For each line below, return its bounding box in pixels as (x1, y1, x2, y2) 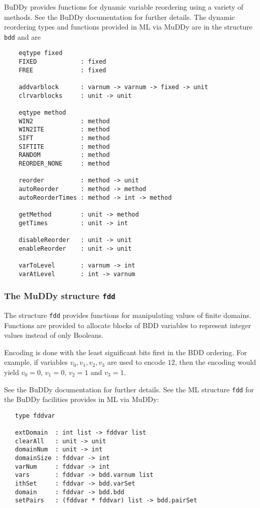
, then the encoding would (175, 357, 256, 367)
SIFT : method (18, 135, 110, 142)
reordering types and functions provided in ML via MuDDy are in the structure (4, 21, 253, 32)
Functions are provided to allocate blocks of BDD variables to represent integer (4, 319, 251, 330)
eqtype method (18, 109, 66, 117)
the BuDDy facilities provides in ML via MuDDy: (4, 394, 159, 405)
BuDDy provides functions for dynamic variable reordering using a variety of (4, 2, 244, 12)
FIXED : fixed (18, 58, 106, 66)
